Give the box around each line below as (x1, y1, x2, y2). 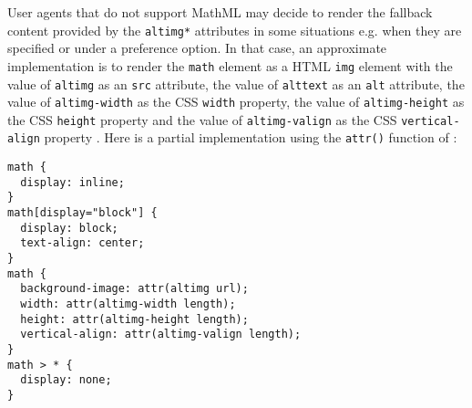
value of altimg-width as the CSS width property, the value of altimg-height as (7, 92, 465, 111)
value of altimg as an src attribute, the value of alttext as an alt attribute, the (7, 74, 465, 93)
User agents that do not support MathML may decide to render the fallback (7, 3, 433, 21)
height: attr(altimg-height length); (20, 312, 249, 326)
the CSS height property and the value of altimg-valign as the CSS (7, 110, 397, 129)
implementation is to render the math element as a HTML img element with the (7, 56, 453, 75)
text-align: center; (20, 236, 145, 250)
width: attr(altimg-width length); (20, 298, 236, 311)
